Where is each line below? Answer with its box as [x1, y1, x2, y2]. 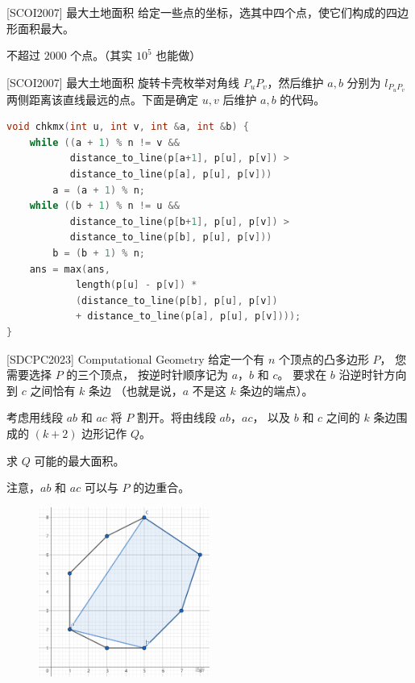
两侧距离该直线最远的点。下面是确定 [6, 90, 198, 107]
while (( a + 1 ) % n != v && [29, 136, 180, 148]
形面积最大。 [6, 19, 74, 36]
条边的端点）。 [239, 381, 313, 398]
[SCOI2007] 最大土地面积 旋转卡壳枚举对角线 [6, 73, 239, 90]
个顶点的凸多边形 [278, 350, 369, 367]
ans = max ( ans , [29, 263, 110, 275]
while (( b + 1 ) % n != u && [29, 200, 180, 212]
